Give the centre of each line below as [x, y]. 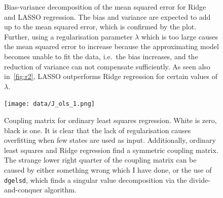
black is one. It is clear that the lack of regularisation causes [98, 130]
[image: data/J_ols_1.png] [49, 104]
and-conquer [23, 190]
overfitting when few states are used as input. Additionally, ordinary [110, 140]
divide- [200, 180]
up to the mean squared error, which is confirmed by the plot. [100, 27]
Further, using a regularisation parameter [68, 36]
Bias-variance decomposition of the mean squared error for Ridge [105, 7]
